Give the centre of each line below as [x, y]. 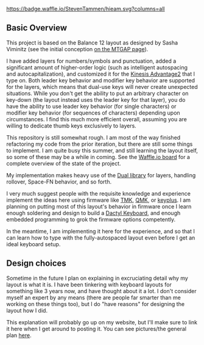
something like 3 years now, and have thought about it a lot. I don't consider [101, 291]
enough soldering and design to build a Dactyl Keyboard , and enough [93, 213]
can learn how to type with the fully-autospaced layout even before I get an [101, 238]
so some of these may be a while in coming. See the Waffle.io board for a [98, 157]
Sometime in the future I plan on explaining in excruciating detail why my [97, 278]
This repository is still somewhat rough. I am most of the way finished [93, 137]
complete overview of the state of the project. [64, 163]
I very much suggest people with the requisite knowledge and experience [98, 193]
